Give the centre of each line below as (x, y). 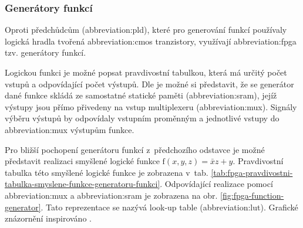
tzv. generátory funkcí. (46, 52)
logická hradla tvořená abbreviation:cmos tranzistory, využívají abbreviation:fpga (151, 41)
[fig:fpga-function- (252, 195)
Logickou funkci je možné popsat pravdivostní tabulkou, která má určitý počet (146, 72)
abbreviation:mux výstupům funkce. (70, 129)
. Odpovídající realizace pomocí (216, 184)
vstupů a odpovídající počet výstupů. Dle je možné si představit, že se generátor (149, 84)
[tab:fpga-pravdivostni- (252, 172)
